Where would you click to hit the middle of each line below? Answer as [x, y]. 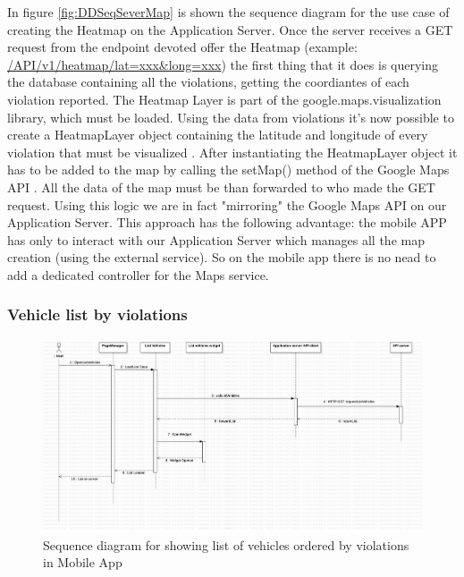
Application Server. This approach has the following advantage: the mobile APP [227, 222]
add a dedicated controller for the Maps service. [138, 274]
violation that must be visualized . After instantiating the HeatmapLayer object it [232, 152]
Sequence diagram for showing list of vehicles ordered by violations [226, 544]
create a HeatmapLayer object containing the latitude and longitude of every [218, 135]
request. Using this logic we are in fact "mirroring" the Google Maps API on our [227, 204]
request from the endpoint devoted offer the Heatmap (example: [182, 47]
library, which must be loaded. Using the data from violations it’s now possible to [231, 117]
